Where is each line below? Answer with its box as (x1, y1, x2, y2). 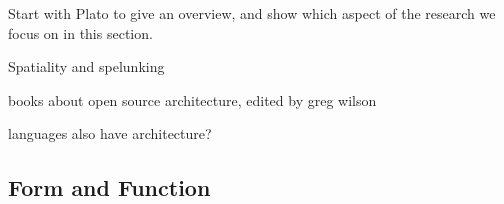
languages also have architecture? (8, 123, 212, 144)
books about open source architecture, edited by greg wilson (8, 89, 377, 110)
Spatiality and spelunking (8, 56, 165, 77)
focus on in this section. (8, 22, 153, 43)
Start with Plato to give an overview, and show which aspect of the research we (8, 3, 496, 23)
